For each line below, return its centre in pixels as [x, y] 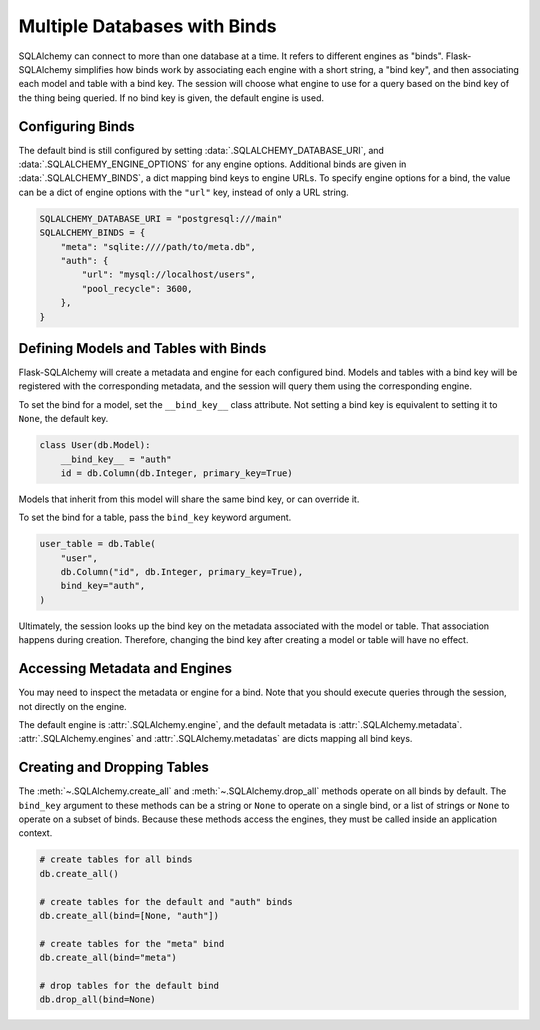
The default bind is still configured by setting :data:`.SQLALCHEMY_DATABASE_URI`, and [201, 150]
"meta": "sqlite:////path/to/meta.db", [158, 246]
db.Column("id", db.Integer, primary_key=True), [182, 572]
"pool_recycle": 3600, [137, 288]
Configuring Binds [76, 126]
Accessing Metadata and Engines [125, 668]
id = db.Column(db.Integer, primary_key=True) [177, 473]
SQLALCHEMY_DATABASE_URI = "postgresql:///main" [161, 218]
